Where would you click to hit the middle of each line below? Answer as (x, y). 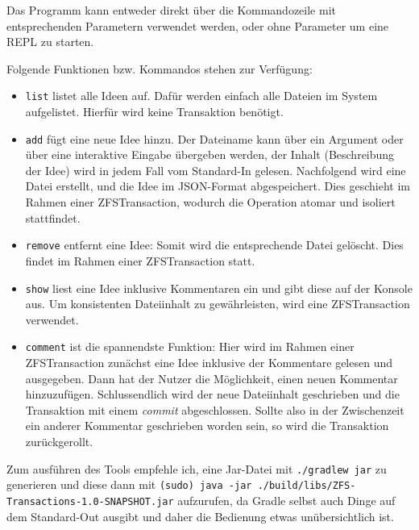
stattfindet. (53, 217)
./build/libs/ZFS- (307, 486)
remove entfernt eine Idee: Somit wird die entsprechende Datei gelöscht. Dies (214, 245)
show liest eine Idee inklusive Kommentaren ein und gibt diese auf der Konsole (219, 288)
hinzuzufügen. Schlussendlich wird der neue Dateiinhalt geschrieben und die (212, 394)
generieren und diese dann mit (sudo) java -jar (129, 484)
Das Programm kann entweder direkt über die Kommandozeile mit (171, 10)
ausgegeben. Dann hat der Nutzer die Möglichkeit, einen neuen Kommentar (212, 378)
